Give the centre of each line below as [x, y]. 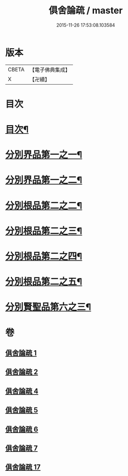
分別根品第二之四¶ [44, 256]
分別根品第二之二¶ [44, 205]
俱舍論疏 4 [22, 391]
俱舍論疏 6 [22, 429]
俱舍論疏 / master [86, 11]
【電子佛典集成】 [50, 70]
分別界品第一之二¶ [44, 180]
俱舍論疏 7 [22, 448]
